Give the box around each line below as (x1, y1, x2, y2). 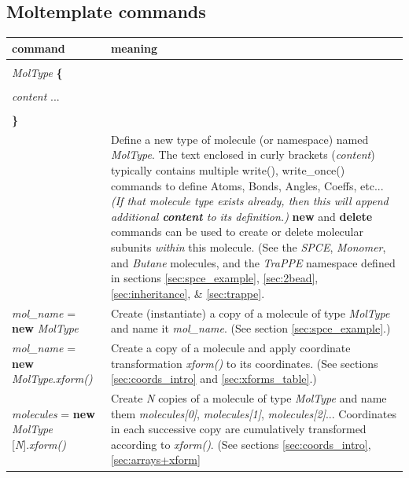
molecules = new (12, 405, 95, 421)
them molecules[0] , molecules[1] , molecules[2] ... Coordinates (110, 405, 396, 421)
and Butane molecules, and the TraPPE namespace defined (110, 254, 396, 270)
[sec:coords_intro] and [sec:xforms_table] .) (110, 370, 317, 387)
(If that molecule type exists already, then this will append (110, 193, 389, 209)
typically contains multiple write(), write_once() (110, 162, 345, 178)
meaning (110, 39, 157, 56)
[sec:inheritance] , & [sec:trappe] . (110, 285, 265, 301)
